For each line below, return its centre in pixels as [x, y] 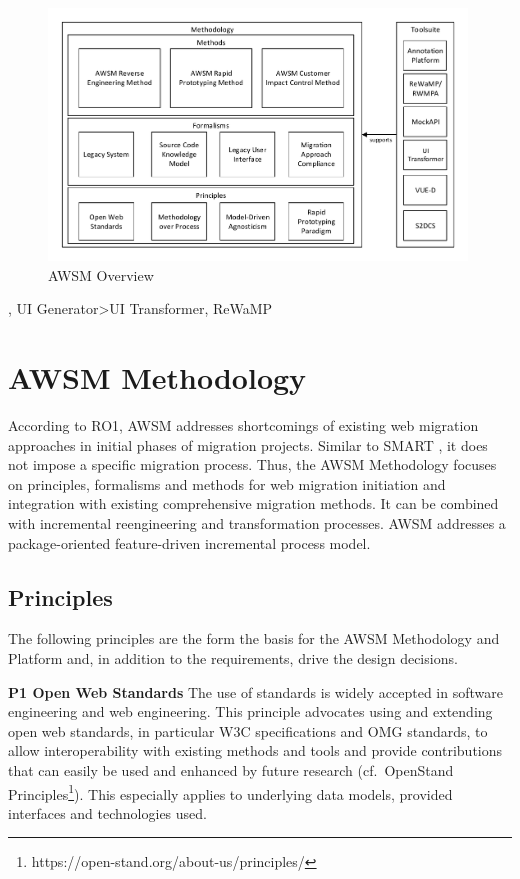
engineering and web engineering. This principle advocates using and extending [250, 711]
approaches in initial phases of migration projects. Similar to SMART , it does [248, 444]
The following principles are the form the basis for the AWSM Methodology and [254, 638]
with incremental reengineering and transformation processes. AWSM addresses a [257, 523]
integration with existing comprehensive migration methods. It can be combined [253, 503]
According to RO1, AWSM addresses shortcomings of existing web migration [243, 425]
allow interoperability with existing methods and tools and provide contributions [255, 750]
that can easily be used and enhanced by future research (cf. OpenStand [231, 769]
